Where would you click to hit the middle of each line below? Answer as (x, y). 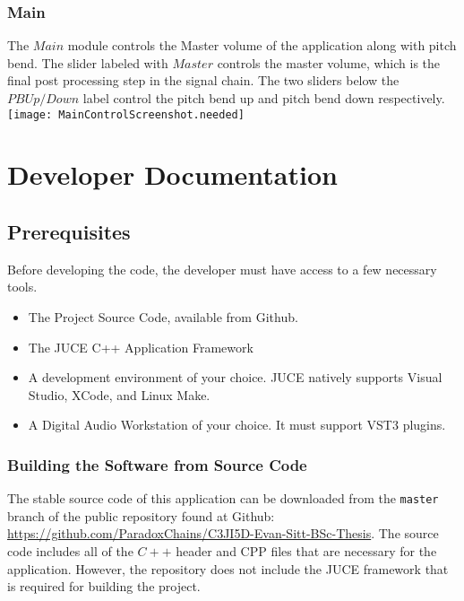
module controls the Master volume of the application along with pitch (262, 45)
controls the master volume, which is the (329, 62)
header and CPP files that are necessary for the (306, 551)
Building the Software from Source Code (157, 464)
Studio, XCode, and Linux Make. (119, 394)
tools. (22, 287)
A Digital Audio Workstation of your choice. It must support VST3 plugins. (237, 425)
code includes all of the (70, 551)
